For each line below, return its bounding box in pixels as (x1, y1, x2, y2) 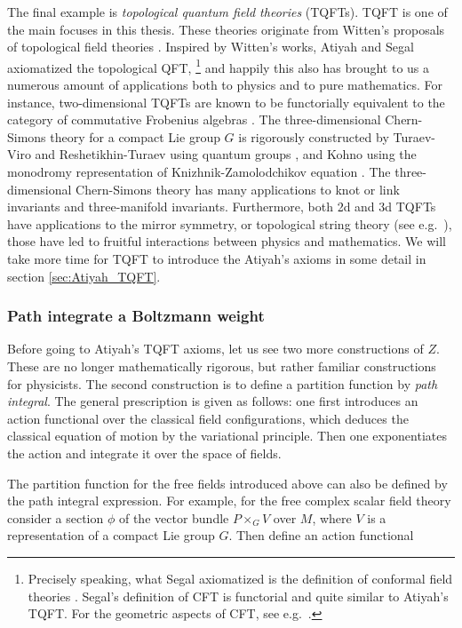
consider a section (7, 508, 104, 527)
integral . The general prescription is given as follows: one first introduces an (7, 392, 418, 410)
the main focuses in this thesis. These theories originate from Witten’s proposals (7, 20, 445, 38)
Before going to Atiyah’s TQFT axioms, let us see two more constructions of (7, 339, 424, 358)
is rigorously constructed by (238, 127, 389, 146)
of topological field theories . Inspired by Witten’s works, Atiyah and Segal (7, 37, 414, 56)
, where (312, 508, 352, 527)
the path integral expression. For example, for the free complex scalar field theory (7, 491, 451, 510)
